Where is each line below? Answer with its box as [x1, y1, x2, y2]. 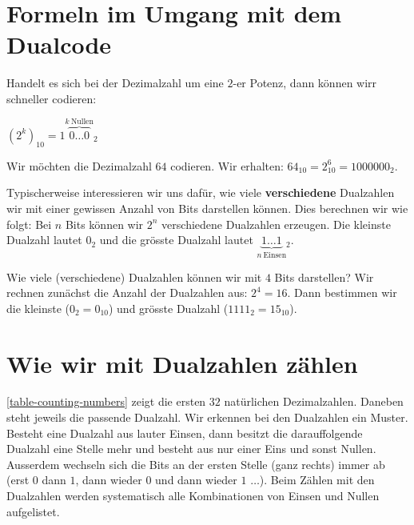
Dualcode [6, 28, 112, 61]
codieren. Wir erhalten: [170, 157, 284, 174]
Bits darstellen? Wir [274, 268, 374, 285]
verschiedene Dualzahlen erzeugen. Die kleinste [161, 215, 391, 232]
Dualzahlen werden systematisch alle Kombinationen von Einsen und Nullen [6, 487, 380, 504]
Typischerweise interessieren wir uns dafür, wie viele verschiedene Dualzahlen [6, 184, 395, 201]
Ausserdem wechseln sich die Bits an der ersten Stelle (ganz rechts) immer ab [6, 455, 385, 472]
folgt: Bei [6, 215, 52, 232]
